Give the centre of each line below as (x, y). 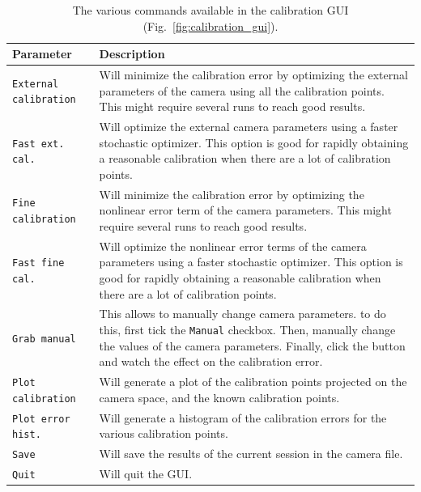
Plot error (41, 419)
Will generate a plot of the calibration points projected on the (253, 382)
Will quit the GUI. (146, 474)
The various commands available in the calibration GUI (210, 10)
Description (132, 54)
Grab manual (44, 339)
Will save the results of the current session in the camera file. (251, 454)
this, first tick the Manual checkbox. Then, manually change (247, 329)
